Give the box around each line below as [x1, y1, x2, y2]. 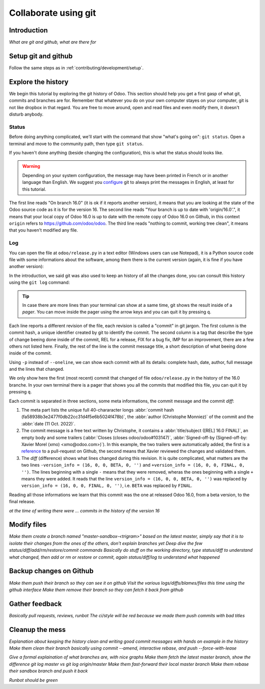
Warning [22, 163, 40, 169]
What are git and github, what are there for [9, 39, 97, 45]
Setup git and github [9, 52, 73, 60]
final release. [9, 499, 35, 505]
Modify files [9, 520, 47, 529]
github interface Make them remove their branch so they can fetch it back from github [9, 587, 184, 593]
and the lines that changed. [9, 366, 65, 372]
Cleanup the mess [9, 625, 66, 634]
